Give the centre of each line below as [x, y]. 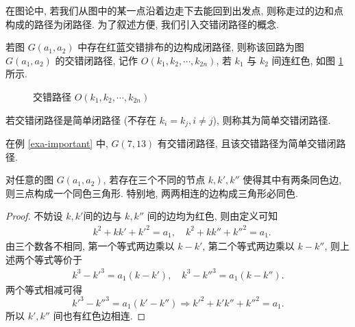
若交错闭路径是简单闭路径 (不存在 [81, 119]
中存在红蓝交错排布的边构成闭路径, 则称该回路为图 [191, 47]
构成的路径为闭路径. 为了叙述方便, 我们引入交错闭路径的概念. [142, 24]
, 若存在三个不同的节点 [154, 180]
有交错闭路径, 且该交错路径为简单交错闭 [247, 143]
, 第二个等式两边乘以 [248, 245]
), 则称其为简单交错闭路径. [272, 119]
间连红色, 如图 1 [307, 60]
